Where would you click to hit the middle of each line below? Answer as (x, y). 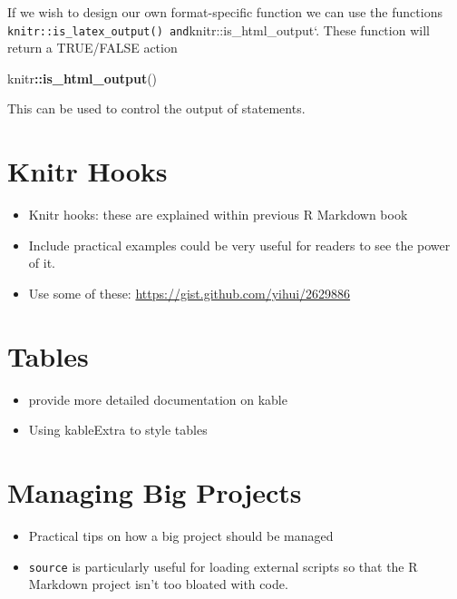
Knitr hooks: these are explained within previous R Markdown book (218, 215)
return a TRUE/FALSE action (92, 48)
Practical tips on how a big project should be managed (181, 535)
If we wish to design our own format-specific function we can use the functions (225, 12)
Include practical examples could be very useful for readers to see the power (239, 245)
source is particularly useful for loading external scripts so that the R (223, 566)
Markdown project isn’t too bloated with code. (158, 584)
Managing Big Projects (155, 492)
